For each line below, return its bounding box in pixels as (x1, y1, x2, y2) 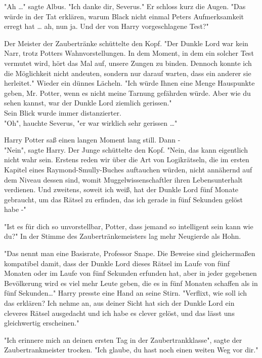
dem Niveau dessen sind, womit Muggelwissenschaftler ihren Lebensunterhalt (4, 174, 243, 185)
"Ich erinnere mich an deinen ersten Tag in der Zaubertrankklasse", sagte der (4, 334, 242, 345)
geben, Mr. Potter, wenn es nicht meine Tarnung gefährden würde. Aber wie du (4, 87, 251, 98)
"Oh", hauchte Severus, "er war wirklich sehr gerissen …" (4, 117, 178, 128)
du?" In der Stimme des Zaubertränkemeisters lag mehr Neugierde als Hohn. (4, 231, 241, 241)
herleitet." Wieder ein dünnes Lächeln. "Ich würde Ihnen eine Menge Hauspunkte (4, 78, 255, 88)
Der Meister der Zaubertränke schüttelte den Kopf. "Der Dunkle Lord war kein (4, 38, 248, 48)
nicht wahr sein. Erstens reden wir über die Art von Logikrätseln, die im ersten (4, 154, 249, 165)
